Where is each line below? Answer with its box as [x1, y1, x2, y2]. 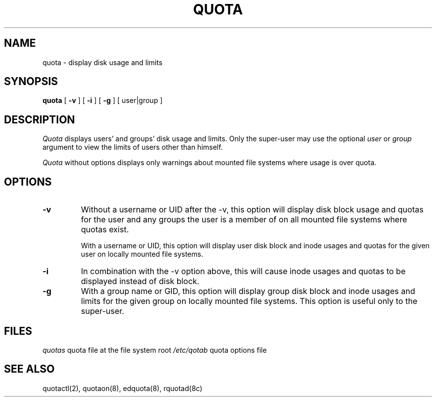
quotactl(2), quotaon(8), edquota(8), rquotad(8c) [42, 384, 203, 393]
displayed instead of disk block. [81, 276, 200, 287]
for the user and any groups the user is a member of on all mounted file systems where [81, 214, 407, 225]
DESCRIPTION [4, 113, 75, 126]
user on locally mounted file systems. [81, 250, 204, 259]
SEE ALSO [4, 363, 55, 376]
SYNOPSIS [4, 75, 58, 88]
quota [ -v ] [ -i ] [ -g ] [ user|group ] [42, 96, 163, 105]
